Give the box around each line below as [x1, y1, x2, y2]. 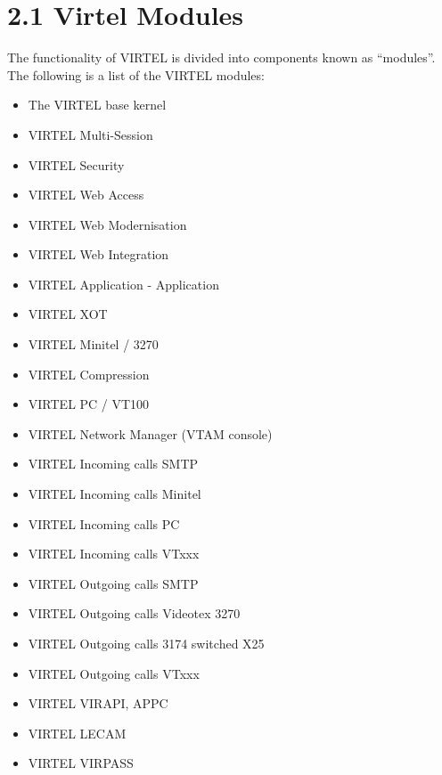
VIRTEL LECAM [28, 723, 127, 742]
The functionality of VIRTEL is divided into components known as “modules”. [7, 48, 436, 67]
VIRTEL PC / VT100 [28, 395, 150, 413]
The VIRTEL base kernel [28, 95, 167, 114]
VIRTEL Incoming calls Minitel [28, 485, 201, 503]
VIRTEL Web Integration [28, 245, 169, 264]
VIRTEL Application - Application [28, 274, 219, 293]
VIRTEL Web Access [28, 185, 144, 204]
